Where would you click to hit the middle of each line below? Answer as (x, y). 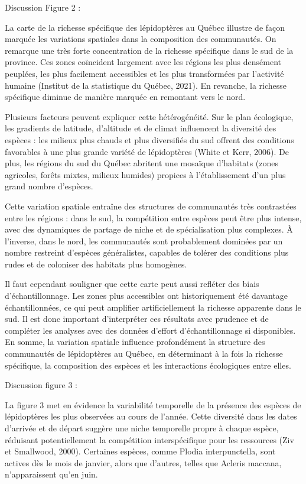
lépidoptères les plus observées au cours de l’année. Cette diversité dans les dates (151, 416)
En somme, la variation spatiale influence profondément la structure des (135, 342)
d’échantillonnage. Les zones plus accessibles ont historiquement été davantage (147, 296)
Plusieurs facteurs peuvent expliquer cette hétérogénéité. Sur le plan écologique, (149, 116)
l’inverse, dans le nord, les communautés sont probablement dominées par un (144, 241)
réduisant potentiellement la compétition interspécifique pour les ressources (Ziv (149, 439)
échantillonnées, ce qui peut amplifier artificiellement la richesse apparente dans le (153, 307)
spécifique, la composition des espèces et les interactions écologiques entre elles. (148, 365)
